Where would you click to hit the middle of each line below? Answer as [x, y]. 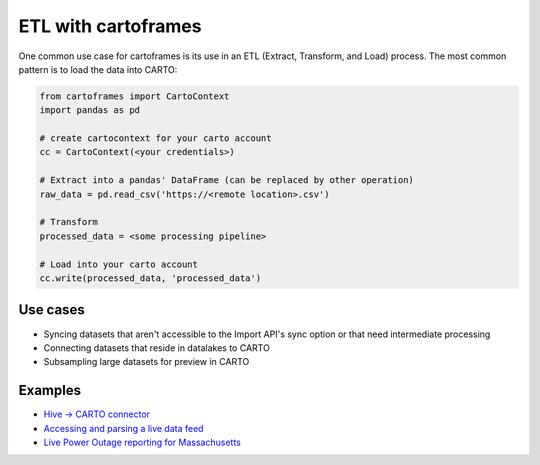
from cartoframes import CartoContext [134, 96]
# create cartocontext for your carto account [155, 138]
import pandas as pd [89, 110]
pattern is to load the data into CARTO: [98, 69]
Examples [50, 390]
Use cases [51, 310]
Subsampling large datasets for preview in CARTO [146, 362]
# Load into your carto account [119, 264]
